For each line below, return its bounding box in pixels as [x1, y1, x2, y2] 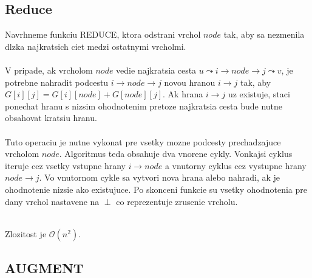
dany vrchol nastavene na [5, 195, 100, 207]
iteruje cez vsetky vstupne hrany [5, 159, 126, 172]
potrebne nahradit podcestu [5, 75, 109, 88]
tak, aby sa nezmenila [223, 28, 305, 41]
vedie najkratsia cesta [116, 63, 197, 76]
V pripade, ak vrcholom [5, 63, 93, 76]
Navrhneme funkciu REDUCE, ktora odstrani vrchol [5, 28, 201, 41]
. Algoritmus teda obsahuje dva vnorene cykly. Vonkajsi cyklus [59, 147, 293, 160]
